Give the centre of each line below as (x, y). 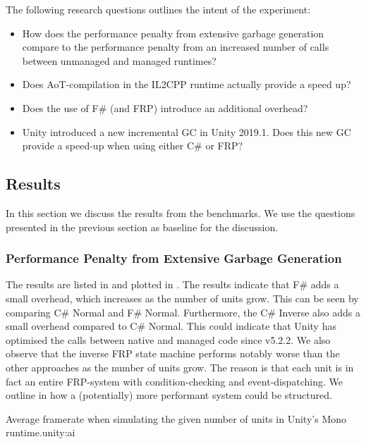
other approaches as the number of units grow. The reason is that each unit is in (180, 367)
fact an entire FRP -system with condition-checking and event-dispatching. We (175, 381)
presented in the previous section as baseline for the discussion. (142, 227)
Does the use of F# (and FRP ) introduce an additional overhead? (165, 107)
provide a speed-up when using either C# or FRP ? (133, 146)
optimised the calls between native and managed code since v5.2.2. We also (168, 339)
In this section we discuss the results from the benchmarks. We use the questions (181, 212)
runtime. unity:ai (41, 432)
